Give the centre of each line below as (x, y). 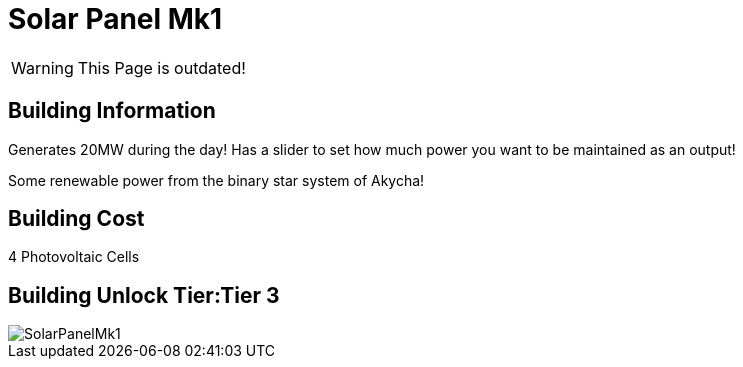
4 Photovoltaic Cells (74, 257)
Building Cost (76, 219)
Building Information (112, 111)
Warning (42, 67)
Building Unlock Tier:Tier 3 (144, 295)
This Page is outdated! (161, 67)
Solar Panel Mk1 (115, 19)
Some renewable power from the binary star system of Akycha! (216, 180)
